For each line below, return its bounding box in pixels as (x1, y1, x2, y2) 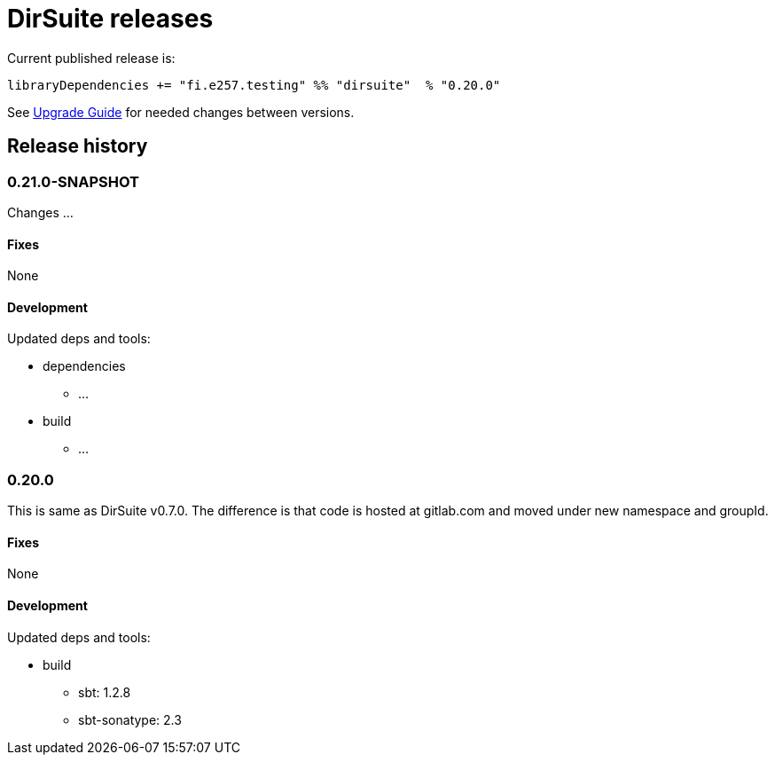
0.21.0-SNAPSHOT (7, 172, 139, 191)
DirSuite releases (7, 4, 214, 34)
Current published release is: (7, 50, 176, 66)
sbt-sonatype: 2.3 (78, 711, 182, 727)
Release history (7, 135, 148, 158)
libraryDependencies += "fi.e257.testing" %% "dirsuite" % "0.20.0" (7, 77, 501, 92)
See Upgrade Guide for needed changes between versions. (7, 104, 355, 120)
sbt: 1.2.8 (78, 684, 131, 700)
